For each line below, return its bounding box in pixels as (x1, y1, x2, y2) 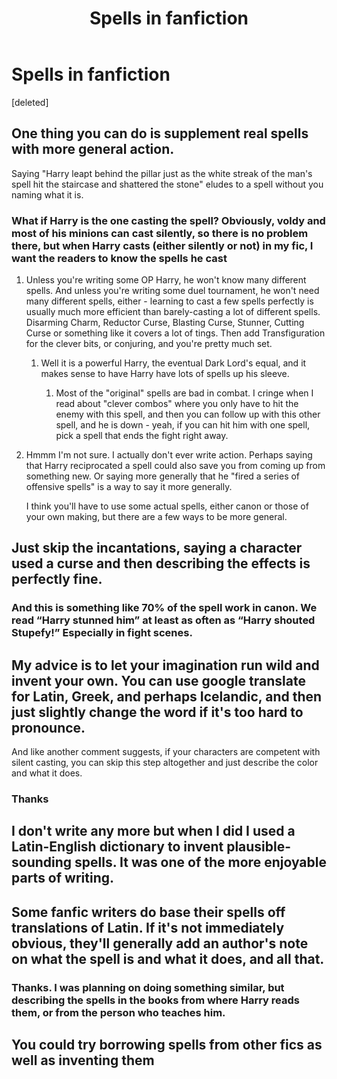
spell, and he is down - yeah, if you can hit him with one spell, (55, 419, 311, 431)
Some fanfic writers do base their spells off (11, 903, 286, 921)
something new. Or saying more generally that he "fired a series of (25, 470, 301, 482)
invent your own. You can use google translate (11, 672, 306, 689)
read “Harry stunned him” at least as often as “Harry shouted (11, 613, 316, 627)
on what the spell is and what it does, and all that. (11, 950, 325, 967)
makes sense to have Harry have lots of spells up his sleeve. (40, 368, 290, 380)
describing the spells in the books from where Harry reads (11, 993, 300, 1007)
